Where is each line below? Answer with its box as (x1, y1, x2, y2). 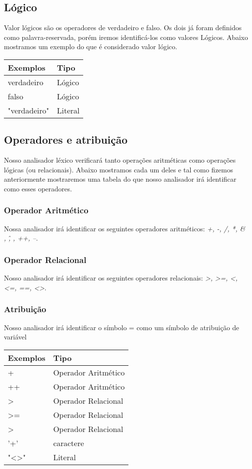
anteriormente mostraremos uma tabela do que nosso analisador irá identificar (4, 174, 236, 184)
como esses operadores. (4, 183, 72, 193)
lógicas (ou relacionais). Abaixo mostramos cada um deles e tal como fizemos (4, 164, 234, 174)
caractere (53, 437, 84, 449)
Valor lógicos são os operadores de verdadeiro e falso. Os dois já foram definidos (4, 22, 242, 33)
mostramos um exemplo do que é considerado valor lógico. (4, 41, 178, 52)
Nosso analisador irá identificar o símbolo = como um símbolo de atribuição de (4, 322, 239, 332)
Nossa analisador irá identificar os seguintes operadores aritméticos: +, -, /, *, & (4, 223, 245, 233)
